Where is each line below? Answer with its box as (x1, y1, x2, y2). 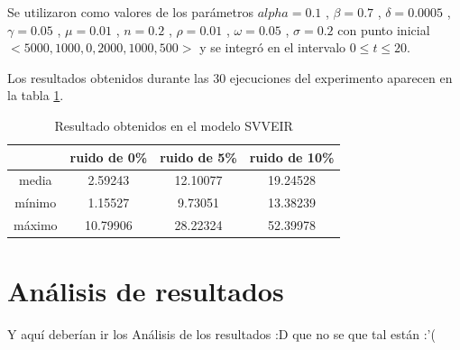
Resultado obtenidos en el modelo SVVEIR (54, 115, 293, 134)
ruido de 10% (249, 147, 335, 166)
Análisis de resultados (7, 272, 284, 309)
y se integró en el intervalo (199, 38, 346, 57)
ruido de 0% (69, 147, 148, 166)
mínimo (14, 193, 57, 212)
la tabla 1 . (7, 86, 64, 105)
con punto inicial (337, 20, 430, 39)
